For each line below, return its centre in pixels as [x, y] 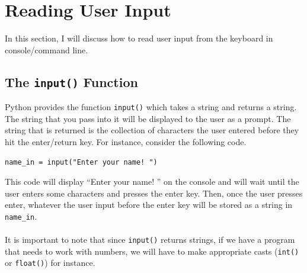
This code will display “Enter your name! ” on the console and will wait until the [152, 182]
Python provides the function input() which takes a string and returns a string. [151, 107]
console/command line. [47, 49]
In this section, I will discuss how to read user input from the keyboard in [139, 38]
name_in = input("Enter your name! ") [81, 162]
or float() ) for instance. [50, 263]
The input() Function [71, 81]
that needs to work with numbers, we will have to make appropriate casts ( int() [152, 251]
